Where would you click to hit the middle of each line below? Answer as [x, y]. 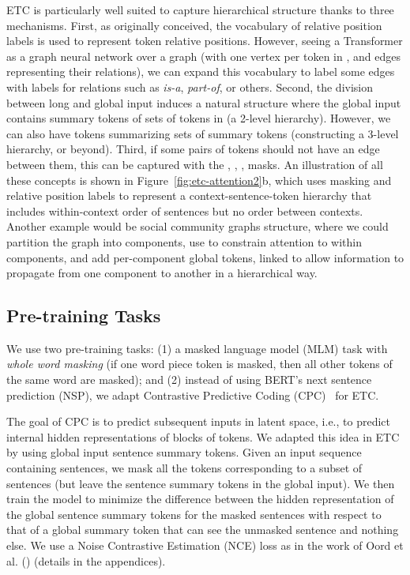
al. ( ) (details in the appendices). [86, 560]
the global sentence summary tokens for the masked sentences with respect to [194, 514]
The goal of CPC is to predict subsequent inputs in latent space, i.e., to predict [198, 421]
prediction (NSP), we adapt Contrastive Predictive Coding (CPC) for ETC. [193, 395]
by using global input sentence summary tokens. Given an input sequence [184, 452]
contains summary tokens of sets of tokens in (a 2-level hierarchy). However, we [199, 118]
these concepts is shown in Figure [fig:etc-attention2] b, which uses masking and [199, 180]
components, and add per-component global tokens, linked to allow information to [205, 257]
